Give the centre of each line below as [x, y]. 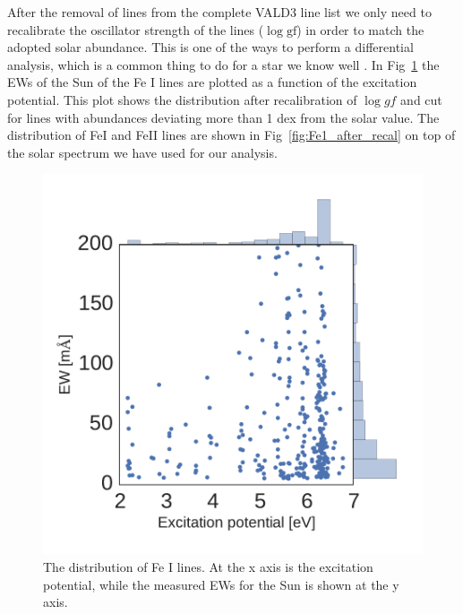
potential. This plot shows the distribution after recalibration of [182, 99]
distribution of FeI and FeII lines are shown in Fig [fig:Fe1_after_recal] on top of [231, 135]
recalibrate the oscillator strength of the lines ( [136, 29]
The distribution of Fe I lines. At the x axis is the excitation [208, 566]
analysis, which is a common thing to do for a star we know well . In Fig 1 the [223, 64]
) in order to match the [360, 29]
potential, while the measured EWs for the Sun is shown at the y [221, 584]
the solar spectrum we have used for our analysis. [142, 152]
